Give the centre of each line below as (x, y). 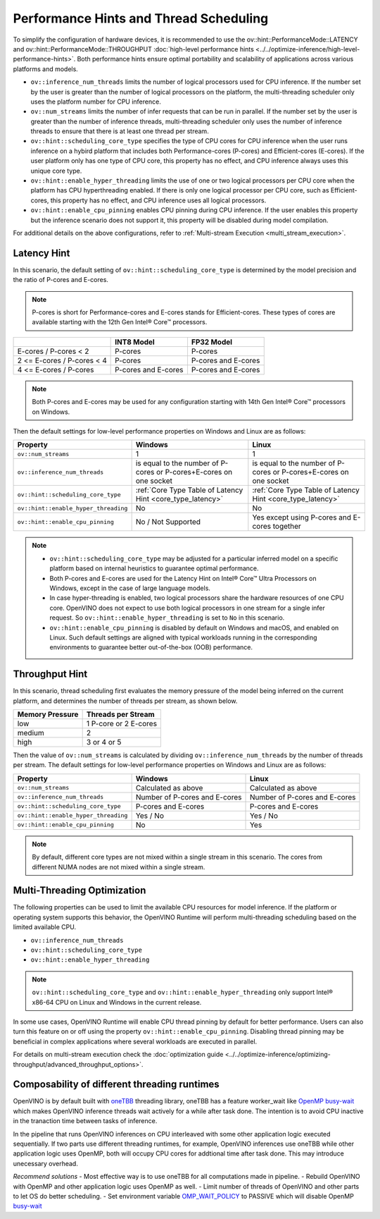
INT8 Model (135, 342)
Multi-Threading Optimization (80, 891)
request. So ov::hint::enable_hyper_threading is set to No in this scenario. (167, 618)
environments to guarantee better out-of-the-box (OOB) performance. (151, 647)
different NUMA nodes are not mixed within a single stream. (119, 866)
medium (31, 733)
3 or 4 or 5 (104, 742)
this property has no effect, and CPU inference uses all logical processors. (158, 200)
